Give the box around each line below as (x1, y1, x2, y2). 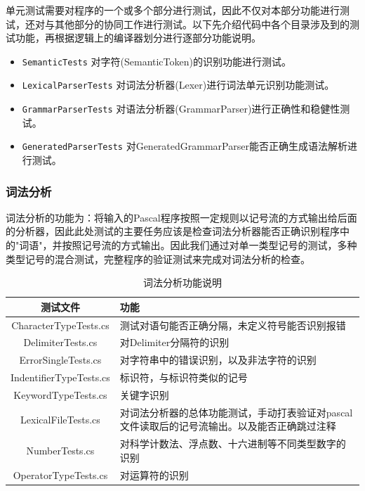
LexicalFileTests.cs (20, 412, 100, 426)
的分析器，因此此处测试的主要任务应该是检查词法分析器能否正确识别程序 (6, 224, 340, 238)
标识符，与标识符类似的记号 (119, 370, 248, 385)
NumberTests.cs (26, 443, 95, 458)
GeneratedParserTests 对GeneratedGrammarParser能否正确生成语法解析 (22, 139, 347, 153)
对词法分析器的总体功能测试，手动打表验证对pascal (119, 404, 353, 419)
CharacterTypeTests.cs (11, 317, 109, 332)
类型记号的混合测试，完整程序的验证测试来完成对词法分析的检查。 (6, 251, 310, 266)
